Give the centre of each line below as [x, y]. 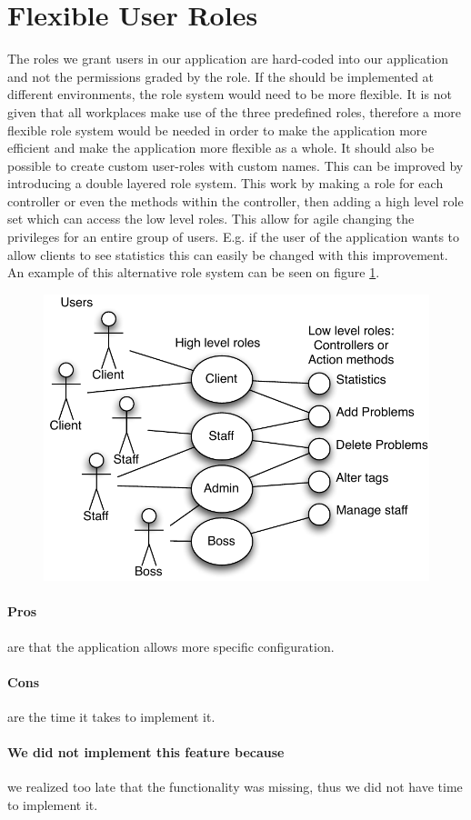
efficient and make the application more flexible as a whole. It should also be [221, 148]
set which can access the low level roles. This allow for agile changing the [211, 219]
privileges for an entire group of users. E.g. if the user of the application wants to [234, 237]
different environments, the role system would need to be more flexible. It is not [230, 94]
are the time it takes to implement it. [111, 717]
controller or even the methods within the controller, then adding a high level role [235, 200]
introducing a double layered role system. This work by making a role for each [225, 183]
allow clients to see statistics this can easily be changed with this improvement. [228, 254]
